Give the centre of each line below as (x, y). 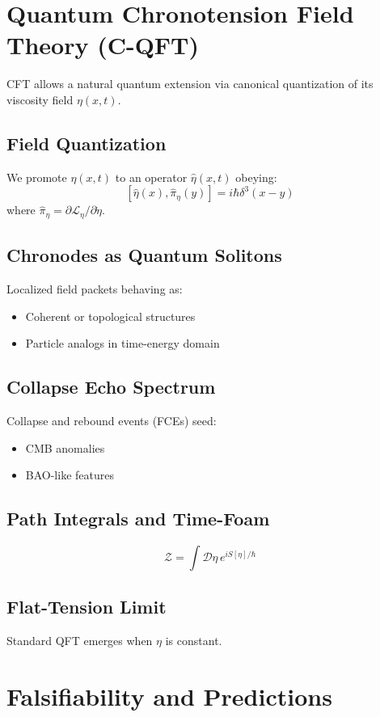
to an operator (151, 177)
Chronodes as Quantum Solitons (144, 255)
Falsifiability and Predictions (169, 696)
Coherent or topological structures (110, 316)
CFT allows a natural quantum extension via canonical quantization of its (190, 84)
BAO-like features (70, 475)
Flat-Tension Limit (87, 607)
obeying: (256, 177)
